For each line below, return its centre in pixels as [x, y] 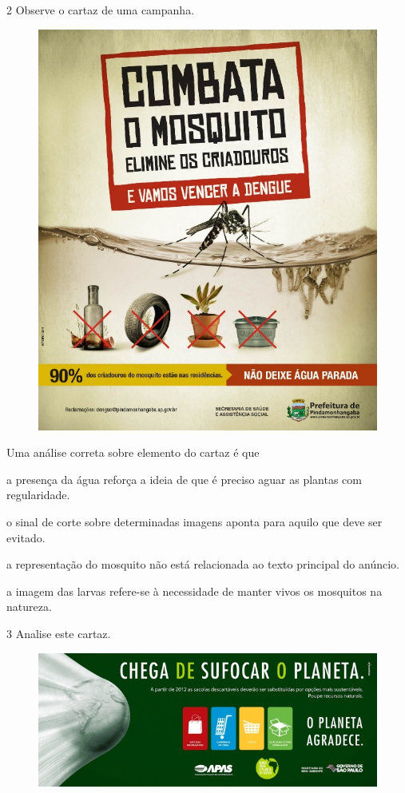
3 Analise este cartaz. [59, 633]
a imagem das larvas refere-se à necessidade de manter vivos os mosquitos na [195, 591]
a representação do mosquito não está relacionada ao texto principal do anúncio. [203, 564]
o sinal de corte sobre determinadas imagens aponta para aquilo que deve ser [195, 521]
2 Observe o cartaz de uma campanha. [101, 10]
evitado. [26, 537]
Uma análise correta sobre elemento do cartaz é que [133, 452]
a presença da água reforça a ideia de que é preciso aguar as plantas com [184, 479]
